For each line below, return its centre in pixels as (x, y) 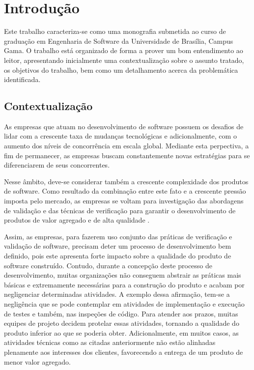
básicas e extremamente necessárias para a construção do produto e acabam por (124, 284)
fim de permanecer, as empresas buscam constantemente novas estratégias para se (127, 155)
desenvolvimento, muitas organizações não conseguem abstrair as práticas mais (123, 275)
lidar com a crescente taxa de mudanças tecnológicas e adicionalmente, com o (120, 136)
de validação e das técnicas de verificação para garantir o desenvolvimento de (120, 210)
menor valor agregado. (37, 361)
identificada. (22, 79)
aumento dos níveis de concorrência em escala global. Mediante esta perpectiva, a (127, 146)
